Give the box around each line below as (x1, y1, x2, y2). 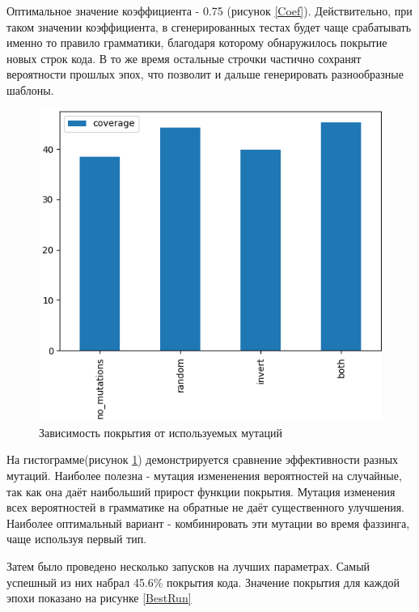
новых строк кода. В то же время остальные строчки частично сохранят (6, 49, 362, 66)
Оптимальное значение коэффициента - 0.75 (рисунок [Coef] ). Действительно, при (6, 2, 413, 19)
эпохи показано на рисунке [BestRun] (6, 589, 192, 606)
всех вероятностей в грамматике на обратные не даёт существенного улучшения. (6, 499, 404, 516)
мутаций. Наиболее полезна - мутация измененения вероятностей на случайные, (6, 467, 402, 484)
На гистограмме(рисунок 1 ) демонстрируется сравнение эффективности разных (6, 451, 399, 468)
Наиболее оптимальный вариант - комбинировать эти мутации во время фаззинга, (6, 514, 410, 531)
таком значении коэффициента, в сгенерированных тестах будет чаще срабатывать (6, 18, 412, 35)
